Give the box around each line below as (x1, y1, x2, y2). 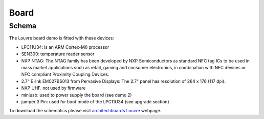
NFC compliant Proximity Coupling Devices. (21, 71, 110, 78)
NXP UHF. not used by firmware (21, 85, 86, 91)
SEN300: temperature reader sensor (21, 51, 95, 57)
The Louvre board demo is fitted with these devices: (9, 35, 114, 41)
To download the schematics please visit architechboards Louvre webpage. (9, 108, 161, 114)
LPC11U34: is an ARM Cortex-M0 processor (21, 44, 110, 50)
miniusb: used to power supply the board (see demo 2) (21, 92, 132, 98)
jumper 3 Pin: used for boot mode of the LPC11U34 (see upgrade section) (21, 99, 170, 104)
